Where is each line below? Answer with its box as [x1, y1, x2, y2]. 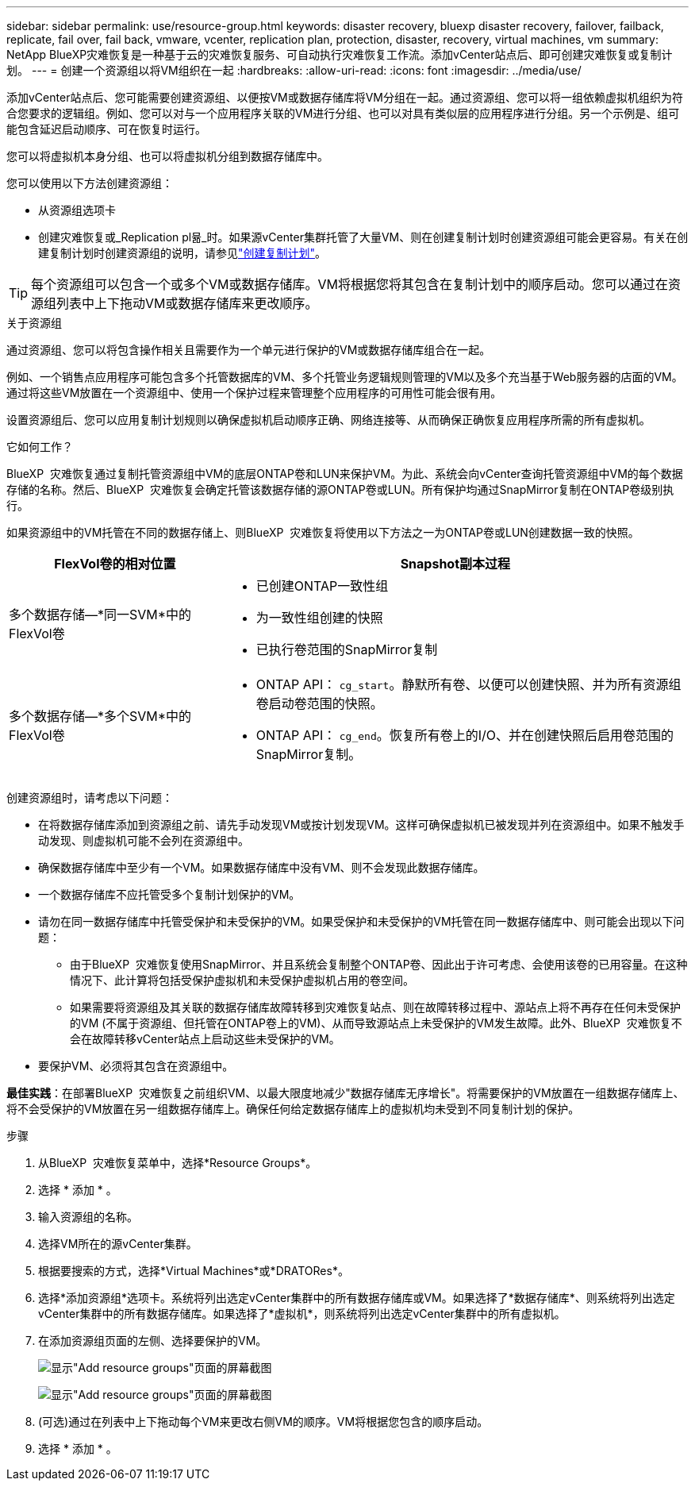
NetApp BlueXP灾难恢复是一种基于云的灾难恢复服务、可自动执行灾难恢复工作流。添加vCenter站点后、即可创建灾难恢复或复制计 [6, 48, 673, 61]
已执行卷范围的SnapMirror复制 [255, 641, 438, 657]
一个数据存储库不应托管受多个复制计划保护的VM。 [38, 888, 301, 901]
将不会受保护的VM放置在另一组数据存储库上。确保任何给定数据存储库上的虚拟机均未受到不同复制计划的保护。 [6, 1102, 580, 1115]
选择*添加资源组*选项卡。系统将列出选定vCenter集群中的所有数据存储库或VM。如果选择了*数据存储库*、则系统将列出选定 [38, 1291, 675, 1304]
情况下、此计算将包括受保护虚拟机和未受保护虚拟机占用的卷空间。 [70, 973, 414, 987]
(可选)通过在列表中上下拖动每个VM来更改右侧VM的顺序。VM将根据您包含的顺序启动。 [38, 1415, 489, 1428]
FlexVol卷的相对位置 [54, 556, 176, 572]
